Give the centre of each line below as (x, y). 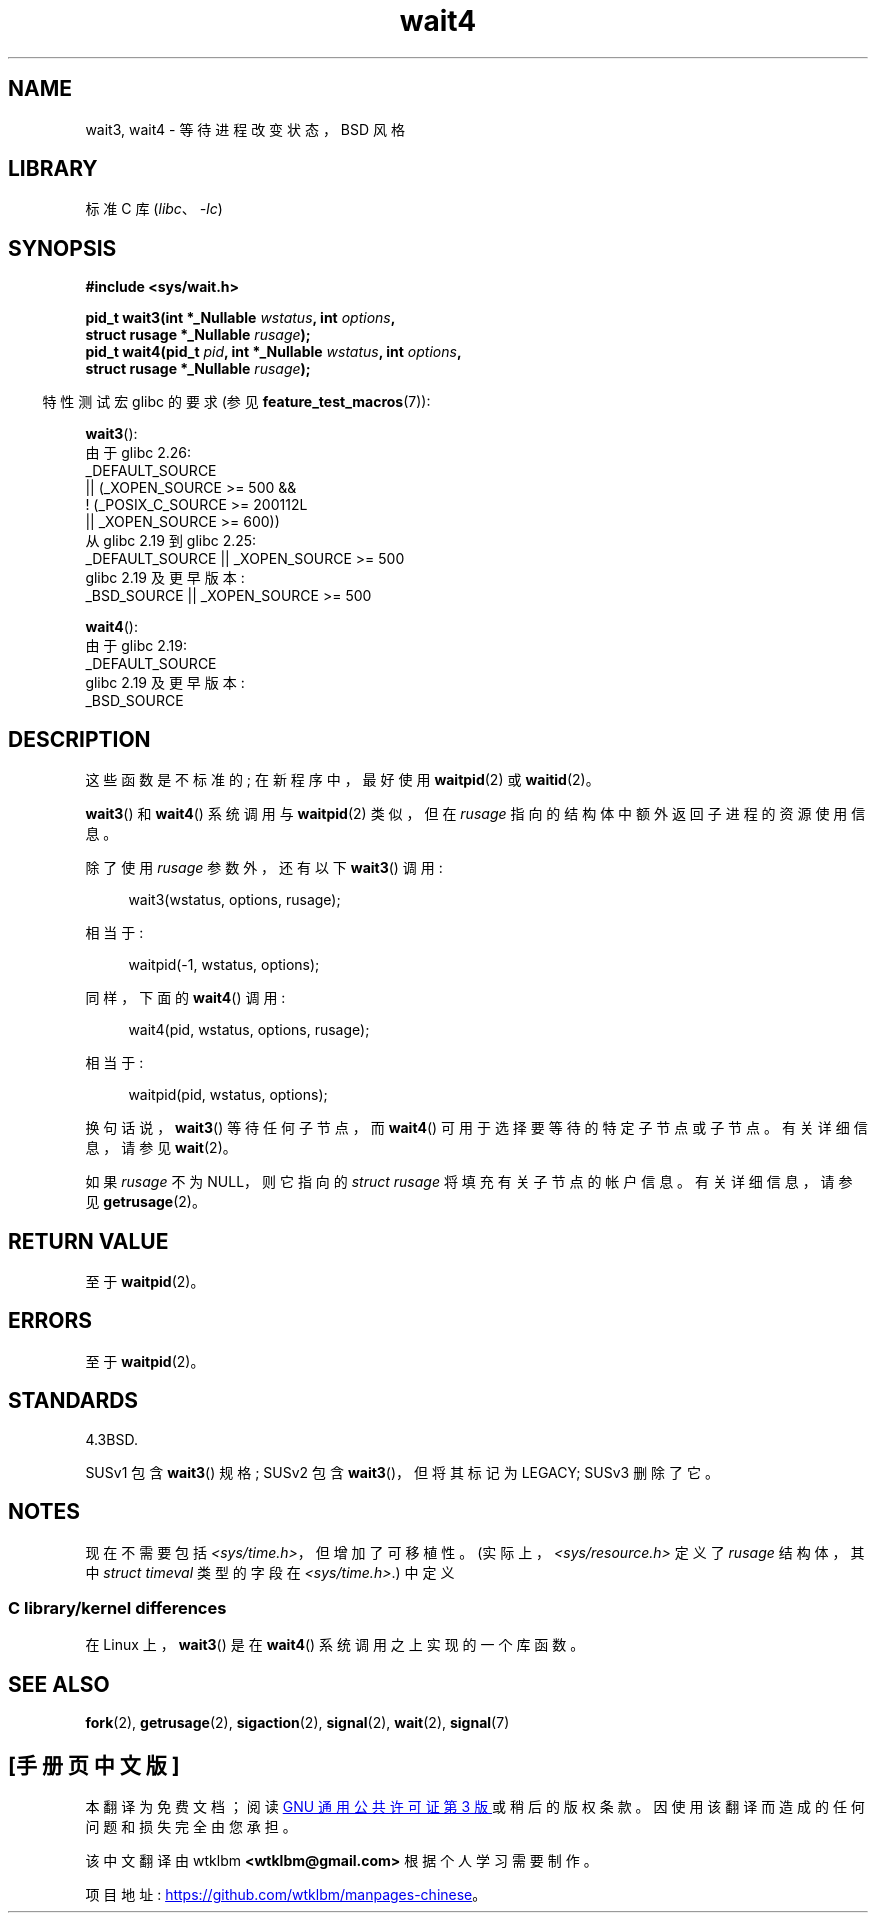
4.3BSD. (111, 1439)
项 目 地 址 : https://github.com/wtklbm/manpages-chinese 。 (286, 1894)
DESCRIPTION (79, 739)
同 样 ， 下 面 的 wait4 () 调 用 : (185, 998)
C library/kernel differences (117, 1607)
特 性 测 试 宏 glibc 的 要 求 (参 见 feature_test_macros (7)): (236, 402)
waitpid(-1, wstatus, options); (224, 965)
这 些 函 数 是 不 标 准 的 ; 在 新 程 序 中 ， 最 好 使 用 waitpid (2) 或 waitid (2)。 (342, 780)
